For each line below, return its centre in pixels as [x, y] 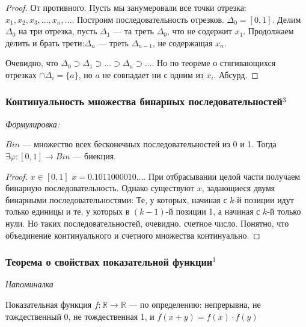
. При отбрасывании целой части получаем [222, 176]
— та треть [133, 31]
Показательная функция [49, 304]
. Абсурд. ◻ [236, 74]
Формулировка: [33, 124]
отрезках [21, 74]
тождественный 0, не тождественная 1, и [80, 316]
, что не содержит [199, 31]
